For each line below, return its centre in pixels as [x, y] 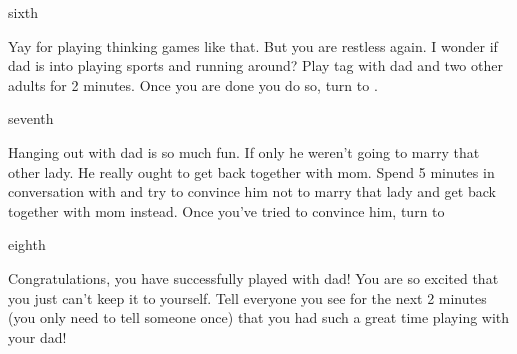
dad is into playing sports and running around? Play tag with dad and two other [255, 65]
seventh [31, 118]
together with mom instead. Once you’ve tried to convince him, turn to [226, 210]
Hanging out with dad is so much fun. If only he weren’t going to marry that [244, 151]
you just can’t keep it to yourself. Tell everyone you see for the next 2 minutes [247, 297]
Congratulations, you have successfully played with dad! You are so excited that [253, 277]
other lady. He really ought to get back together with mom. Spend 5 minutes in [251, 171]
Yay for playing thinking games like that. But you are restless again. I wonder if [253, 45]
